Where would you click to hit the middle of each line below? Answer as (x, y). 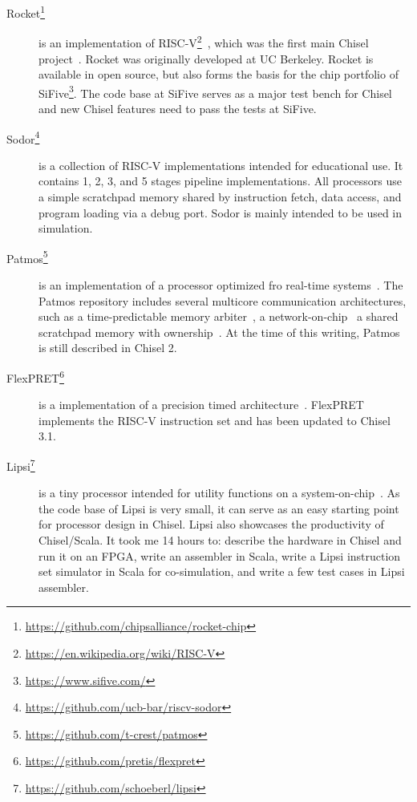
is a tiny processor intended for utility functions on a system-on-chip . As (219, 493)
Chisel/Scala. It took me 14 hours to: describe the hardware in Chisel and (220, 540)
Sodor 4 (23, 137)
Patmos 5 (27, 257)
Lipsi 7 (21, 465)
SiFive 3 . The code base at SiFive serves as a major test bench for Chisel (215, 91)
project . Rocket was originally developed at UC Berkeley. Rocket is (206, 58)
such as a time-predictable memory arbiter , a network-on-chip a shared (219, 316)
